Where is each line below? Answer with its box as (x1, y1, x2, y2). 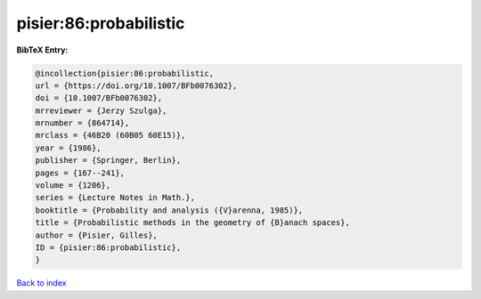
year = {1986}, (35, 142, 102, 153)
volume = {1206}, (35, 181, 111, 190)
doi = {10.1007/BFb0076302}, (35, 93, 163, 103)
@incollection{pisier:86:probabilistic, (35, 68, 214, 78)
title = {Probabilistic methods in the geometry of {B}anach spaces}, (35, 218, 351, 228)
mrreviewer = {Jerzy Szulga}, (35, 105, 167, 116)
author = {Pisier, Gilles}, (35, 230, 158, 240)
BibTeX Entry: (16, 44, 69, 55)
